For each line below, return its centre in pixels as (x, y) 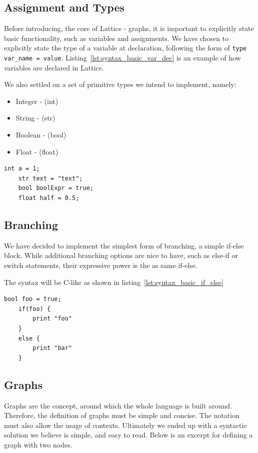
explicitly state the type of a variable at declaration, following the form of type (125, 48)
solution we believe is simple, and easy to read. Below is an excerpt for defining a (128, 435)
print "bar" (52, 348)
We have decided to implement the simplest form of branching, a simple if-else (124, 245)
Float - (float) (37, 151)
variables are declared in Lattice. (54, 67)
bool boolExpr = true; (56, 188)
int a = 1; (22, 169)
